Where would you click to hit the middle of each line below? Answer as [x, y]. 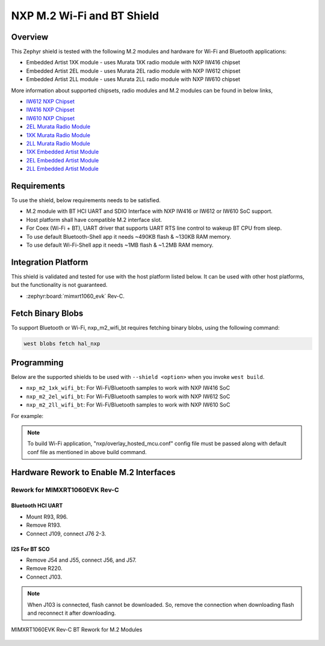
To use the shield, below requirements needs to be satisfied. [86, 200]
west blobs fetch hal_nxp [62, 343]
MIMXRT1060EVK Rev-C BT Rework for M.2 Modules [77, 630]
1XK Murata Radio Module [58, 135]
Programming [37, 362]
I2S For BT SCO [31, 549]
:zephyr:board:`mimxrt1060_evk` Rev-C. [75, 296]
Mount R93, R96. [47, 517]
